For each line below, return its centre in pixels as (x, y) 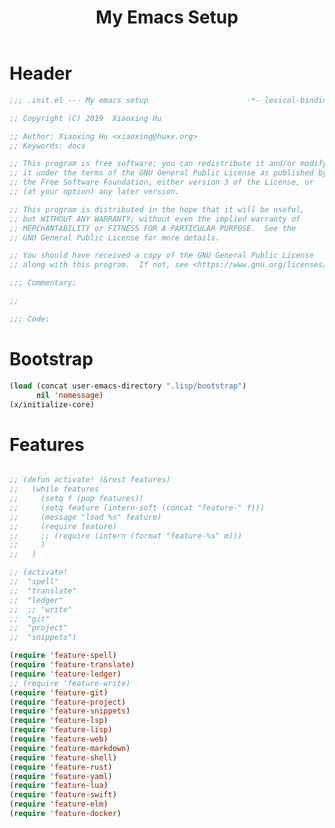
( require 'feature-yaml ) (61, 776)
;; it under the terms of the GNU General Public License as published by (168, 173)
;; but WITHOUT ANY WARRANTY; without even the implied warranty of (155, 219)
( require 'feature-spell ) (63, 656)
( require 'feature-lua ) (59, 786)
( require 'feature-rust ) (61, 767)
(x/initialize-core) (52, 404)
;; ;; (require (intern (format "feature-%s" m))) (126, 536)
